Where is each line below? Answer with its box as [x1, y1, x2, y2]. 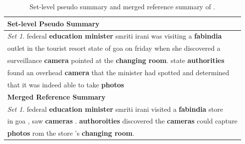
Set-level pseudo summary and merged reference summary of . [29, 1, 215, 11]
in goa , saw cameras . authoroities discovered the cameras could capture [7, 116, 238, 126]
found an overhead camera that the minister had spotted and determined [7, 67, 229, 77]
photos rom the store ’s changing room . [7, 128, 135, 138]
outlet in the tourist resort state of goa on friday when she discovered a [7, 43, 221, 53]
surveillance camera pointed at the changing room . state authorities [7, 55, 225, 65]
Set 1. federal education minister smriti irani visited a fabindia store [7, 103, 223, 114]
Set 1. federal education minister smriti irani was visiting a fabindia [7, 31, 222, 41]
